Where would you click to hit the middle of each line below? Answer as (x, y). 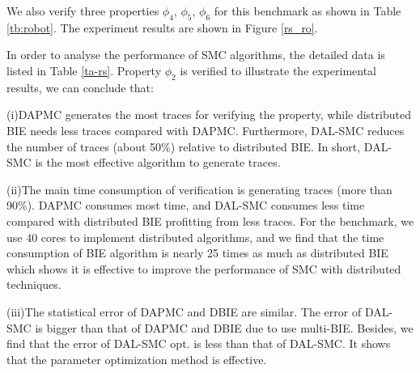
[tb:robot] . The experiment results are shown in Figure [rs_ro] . (162, 27)
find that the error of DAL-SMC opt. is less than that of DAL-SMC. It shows (199, 343)
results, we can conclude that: (80, 87)
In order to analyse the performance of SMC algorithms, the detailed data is (196, 55)
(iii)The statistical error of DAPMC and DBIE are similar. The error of (184, 311)
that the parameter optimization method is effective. (137, 359)
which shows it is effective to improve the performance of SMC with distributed (204, 268)
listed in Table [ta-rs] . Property (84, 70)
